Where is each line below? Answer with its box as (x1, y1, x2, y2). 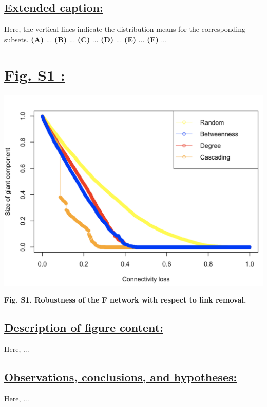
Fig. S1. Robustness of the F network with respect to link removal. (4, 294, 246, 305)
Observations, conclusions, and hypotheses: (4, 369, 237, 384)
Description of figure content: (4, 320, 163, 335)
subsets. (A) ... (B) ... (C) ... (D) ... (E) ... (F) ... (4, 33, 167, 44)
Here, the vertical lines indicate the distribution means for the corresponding (4, 24, 245, 34)
